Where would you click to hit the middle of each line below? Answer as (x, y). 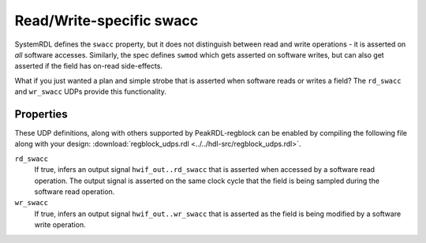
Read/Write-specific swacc (106, 21)
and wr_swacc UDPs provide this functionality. (91, 92)
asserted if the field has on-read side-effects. (89, 66)
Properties (41, 114)
